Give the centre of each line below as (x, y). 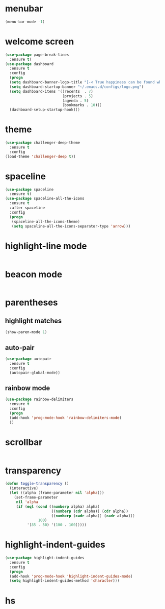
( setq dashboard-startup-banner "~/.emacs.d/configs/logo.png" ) (77, 87)
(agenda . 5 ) (76, 101)
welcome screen (40, 41)
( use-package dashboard (29, 64)
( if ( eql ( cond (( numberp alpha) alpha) (58, 506)
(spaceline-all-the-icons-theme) (46, 222)
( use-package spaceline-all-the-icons (45, 199)
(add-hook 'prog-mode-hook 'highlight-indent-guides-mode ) (71, 576)
